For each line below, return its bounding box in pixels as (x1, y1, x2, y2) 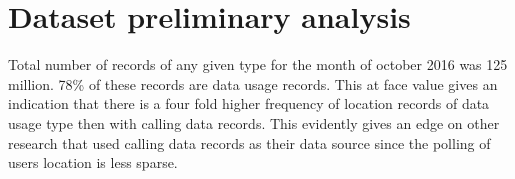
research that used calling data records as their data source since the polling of (8, 132, 491, 153)
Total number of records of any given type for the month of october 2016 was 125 (8, 54, 508, 75)
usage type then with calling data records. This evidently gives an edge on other (8, 112, 500, 133)
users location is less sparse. (8, 152, 178, 173)
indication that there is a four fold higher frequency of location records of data (8, 93, 490, 114)
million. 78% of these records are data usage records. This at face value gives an (8, 73, 498, 94)
